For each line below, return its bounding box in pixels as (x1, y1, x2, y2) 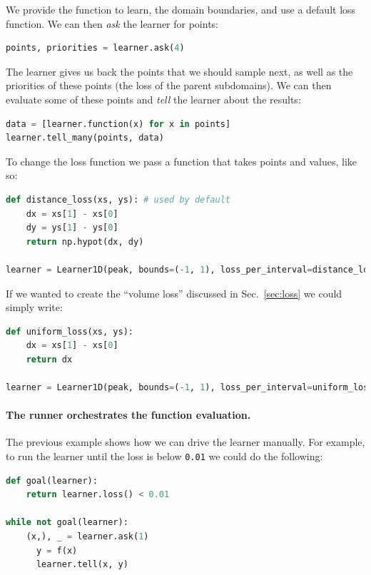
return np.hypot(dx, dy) (26, 236, 144, 247)
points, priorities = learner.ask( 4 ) (6, 43, 185, 54)
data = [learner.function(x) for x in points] (6, 118, 231, 129)
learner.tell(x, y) (36, 559, 128, 570)
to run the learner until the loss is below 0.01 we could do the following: (6, 449, 323, 464)
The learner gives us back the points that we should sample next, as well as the (6, 63, 353, 78)
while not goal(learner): (6, 517, 128, 528)
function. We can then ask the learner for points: (6, 16, 218, 31)
